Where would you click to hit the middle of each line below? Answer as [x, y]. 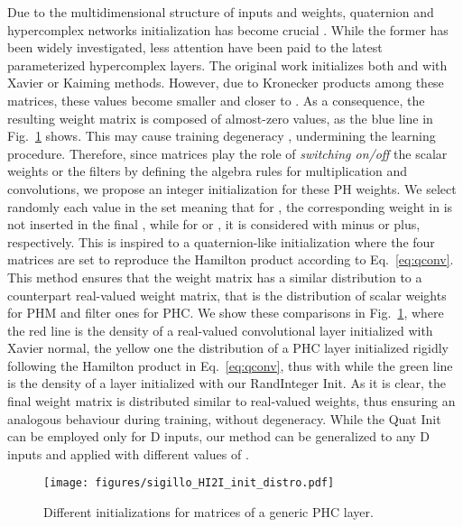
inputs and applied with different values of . [128, 453]
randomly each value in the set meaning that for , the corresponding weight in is [230, 206]
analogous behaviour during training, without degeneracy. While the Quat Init [224, 418]
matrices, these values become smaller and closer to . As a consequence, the [216, 100]
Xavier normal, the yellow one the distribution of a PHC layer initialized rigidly [228, 348]
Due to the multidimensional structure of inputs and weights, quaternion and [221, 12]
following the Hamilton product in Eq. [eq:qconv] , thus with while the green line [230, 365]
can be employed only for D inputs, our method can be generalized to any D [219, 436]
